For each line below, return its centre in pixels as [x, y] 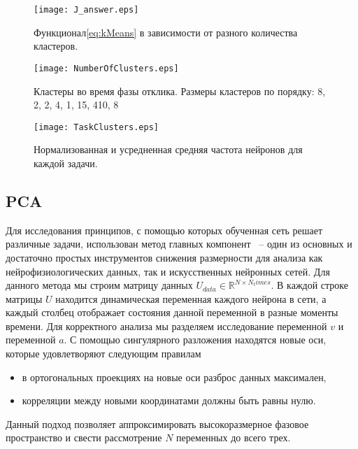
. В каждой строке [310, 285]
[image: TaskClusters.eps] [96, 127]
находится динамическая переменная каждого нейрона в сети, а [191, 298]
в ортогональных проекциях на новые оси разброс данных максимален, [174, 377]
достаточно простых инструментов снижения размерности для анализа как [164, 257]
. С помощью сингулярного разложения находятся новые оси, [195, 340]
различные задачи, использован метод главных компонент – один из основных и [179, 244]
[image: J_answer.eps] [86, 10]
